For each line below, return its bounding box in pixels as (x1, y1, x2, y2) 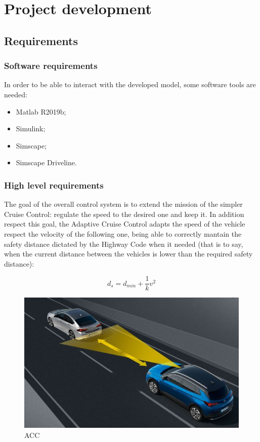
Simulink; (16, 123, 46, 134)
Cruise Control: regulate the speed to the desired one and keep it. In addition (4, 208, 244, 219)
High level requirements (4, 178, 104, 191)
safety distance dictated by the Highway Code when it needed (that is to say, (4, 238, 243, 249)
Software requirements (4, 59, 98, 72)
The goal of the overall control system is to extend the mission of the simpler (4, 199, 243, 209)
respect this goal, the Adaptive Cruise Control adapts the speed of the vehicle (4, 218, 245, 229)
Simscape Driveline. (16, 157, 77, 168)
